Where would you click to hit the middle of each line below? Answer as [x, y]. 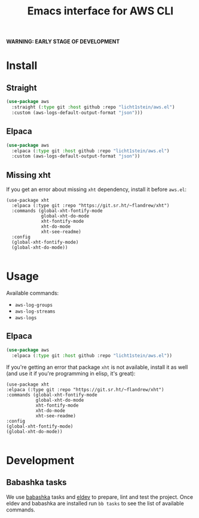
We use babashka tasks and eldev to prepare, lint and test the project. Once [99, 497]
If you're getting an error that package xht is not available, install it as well [97, 367]
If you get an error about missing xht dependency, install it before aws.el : [97, 189]
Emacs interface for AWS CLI [100, 11]
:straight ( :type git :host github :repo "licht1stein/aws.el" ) [93, 107]
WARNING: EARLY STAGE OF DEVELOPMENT [63, 42]
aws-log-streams [35, 311]
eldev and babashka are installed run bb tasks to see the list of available [95, 503]
